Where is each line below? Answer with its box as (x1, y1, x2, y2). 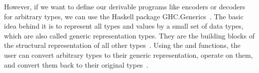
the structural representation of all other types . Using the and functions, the (4, 40, 241, 50)
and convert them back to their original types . (4, 59, 148, 70)
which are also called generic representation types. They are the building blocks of (4, 30, 255, 40)
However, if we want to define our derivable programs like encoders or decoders (4, 1, 246, 11)
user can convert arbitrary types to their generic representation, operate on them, (4, 49, 253, 60)
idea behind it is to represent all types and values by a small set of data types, (4, 21, 244, 31)
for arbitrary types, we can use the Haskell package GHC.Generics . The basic (4, 11, 244, 21)
